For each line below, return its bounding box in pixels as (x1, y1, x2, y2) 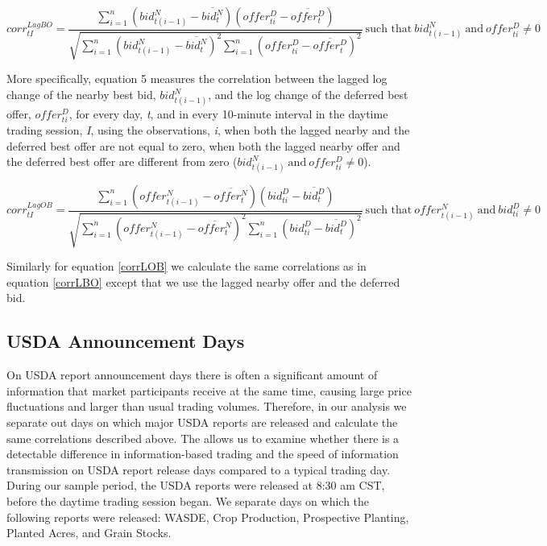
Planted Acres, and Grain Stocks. (6, 524, 172, 541)
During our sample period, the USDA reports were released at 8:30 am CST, (6, 477, 385, 494)
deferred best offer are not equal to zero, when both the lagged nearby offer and (6, 137, 400, 154)
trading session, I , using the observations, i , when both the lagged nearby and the (6, 121, 410, 138)
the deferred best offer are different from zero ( (6, 153, 238, 170)
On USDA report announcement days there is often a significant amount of (6, 366, 378, 383)
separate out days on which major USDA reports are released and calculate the (6, 414, 398, 431)
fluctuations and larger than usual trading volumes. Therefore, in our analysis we (6, 398, 407, 415)
